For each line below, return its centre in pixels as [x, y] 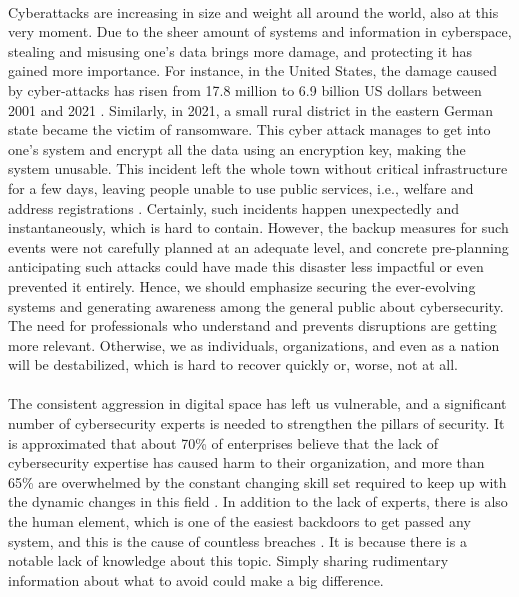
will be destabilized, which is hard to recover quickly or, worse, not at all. [233, 364]
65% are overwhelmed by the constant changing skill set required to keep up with [257, 481]
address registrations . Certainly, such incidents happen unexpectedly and [233, 207]
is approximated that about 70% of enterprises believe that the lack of [223, 442]
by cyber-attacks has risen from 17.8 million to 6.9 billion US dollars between [245, 89]
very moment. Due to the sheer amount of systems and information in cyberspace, [260, 31]
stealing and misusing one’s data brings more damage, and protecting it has [240, 50]
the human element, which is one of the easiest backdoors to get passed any [239, 521]
